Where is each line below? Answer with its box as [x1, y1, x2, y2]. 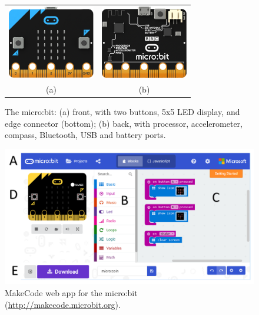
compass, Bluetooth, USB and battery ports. [5, 129, 166, 141]
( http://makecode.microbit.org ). [5, 298, 121, 310]
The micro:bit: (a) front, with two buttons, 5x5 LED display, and [5, 106, 240, 118]
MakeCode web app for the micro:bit [5, 287, 138, 299]
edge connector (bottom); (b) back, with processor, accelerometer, [5, 117, 243, 129]
